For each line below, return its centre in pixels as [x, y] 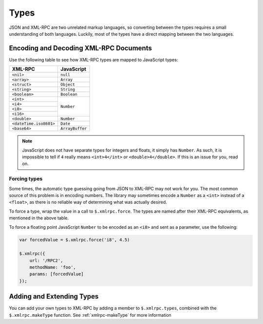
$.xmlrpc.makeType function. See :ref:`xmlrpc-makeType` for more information [90, 315]
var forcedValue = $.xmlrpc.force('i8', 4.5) [75, 240]
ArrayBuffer [74, 129]
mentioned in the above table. [39, 218]
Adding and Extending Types [54, 296]
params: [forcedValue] [56, 274]
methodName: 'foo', [53, 267]
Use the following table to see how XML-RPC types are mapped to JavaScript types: [94, 60]
